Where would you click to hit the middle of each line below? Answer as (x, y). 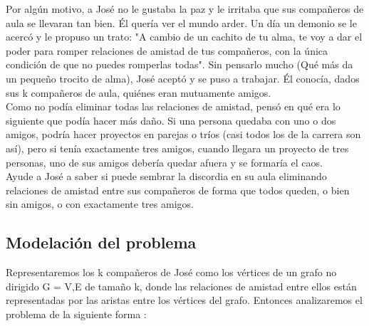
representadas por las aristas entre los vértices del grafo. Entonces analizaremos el (184, 300)
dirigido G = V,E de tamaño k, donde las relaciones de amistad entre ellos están (181, 286)
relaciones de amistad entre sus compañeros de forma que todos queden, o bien (178, 190)
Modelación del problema (101, 242)
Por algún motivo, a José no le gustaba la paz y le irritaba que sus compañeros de (185, 9)
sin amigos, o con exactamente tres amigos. (100, 204)
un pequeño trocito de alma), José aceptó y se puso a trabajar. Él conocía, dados (183, 78)
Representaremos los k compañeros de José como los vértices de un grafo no (171, 272)
